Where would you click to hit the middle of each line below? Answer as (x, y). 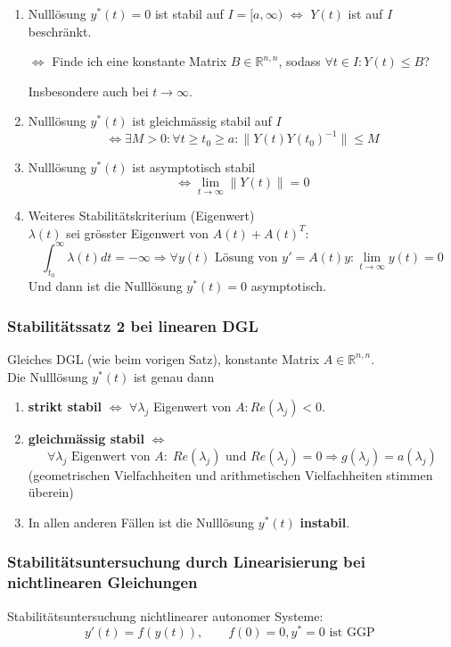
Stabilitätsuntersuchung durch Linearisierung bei (186, 562)
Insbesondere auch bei (88, 91)
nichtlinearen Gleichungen (102, 582)
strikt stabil (65, 406)
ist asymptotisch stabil (194, 167)
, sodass (299, 61)
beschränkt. (60, 31)
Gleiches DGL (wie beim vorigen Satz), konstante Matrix (164, 358)
